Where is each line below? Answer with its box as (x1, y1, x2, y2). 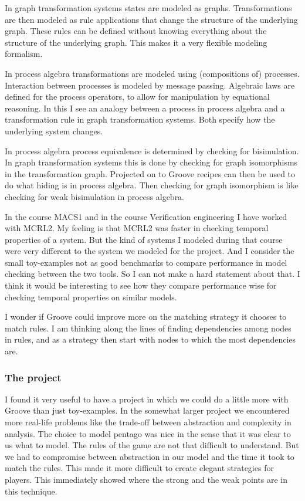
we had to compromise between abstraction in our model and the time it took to (5, 450, 294, 462)
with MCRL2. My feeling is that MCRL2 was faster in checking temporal (5, 222, 269, 234)
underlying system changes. (5, 124, 103, 137)
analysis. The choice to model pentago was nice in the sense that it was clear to (5, 427, 291, 439)
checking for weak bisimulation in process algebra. (5, 190, 185, 202)
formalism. (5, 48, 43, 60)
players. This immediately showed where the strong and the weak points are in (5, 473, 287, 485)
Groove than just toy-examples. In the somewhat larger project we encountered (5, 404, 290, 417)
